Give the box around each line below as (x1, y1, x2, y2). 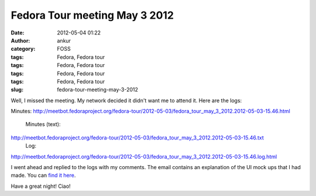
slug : (11, 86, 23, 93)
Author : (11, 37, 30, 44)
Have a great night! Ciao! (11, 183, 71, 190)
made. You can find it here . (11, 172, 76, 179)
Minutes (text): (25, 121, 61, 128)
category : (11, 45, 36, 52)
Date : (11, 29, 25, 36)
